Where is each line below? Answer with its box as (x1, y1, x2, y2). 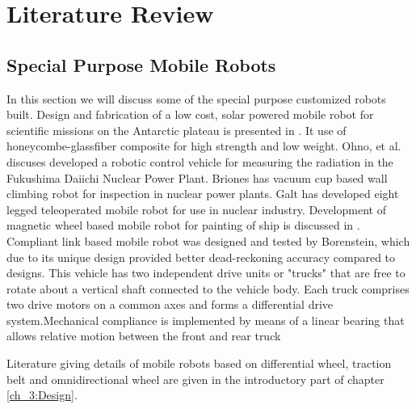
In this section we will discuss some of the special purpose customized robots (6, 90, 386, 107)
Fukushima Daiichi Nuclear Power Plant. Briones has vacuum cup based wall (6, 169, 388, 186)
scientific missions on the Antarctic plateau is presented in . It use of (6, 121, 347, 138)
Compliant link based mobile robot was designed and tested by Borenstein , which (6, 232, 410, 249)
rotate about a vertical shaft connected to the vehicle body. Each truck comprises (6, 280, 410, 297)
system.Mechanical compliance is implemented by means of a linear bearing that (6, 311, 405, 328)
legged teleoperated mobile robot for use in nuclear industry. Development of (6, 200, 386, 217)
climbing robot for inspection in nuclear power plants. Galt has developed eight (6, 185, 399, 202)
